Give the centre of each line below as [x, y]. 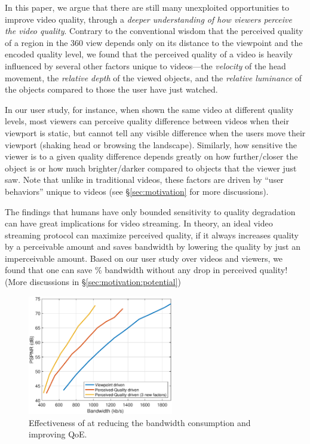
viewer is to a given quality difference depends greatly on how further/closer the [151, 156]
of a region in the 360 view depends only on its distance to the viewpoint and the [154, 42]
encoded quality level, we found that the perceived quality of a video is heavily [149, 54]
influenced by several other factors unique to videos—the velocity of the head [145, 65]
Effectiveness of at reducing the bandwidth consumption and [140, 422]
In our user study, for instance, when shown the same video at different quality [149, 109]
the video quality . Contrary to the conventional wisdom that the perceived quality [154, 31]
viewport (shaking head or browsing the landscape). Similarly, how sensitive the [151, 144]
